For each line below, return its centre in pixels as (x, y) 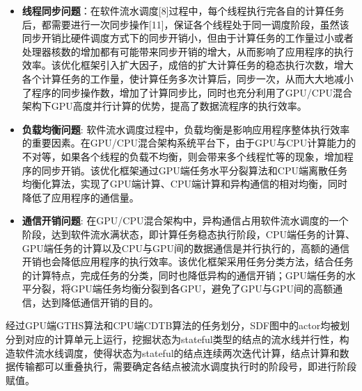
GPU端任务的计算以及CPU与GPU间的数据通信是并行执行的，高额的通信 (186, 248)
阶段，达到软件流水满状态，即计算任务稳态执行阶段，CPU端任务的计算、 (188, 234)
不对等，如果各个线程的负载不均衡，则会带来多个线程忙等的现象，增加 (183, 156)
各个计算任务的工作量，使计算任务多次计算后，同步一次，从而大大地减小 (188, 78)
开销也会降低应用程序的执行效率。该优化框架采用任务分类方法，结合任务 (188, 261)
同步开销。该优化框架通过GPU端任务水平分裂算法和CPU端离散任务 (194, 170)
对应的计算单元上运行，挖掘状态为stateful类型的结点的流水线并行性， (182, 339)
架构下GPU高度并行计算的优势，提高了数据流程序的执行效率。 (164, 106)
